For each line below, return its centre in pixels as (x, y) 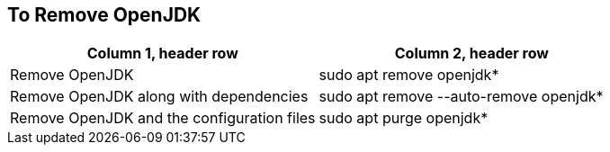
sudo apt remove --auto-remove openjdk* (461, 97)
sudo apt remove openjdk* (409, 75)
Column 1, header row (162, 54)
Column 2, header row (471, 54)
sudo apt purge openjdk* (404, 118)
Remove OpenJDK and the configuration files (163, 118)
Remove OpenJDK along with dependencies (159, 97)
